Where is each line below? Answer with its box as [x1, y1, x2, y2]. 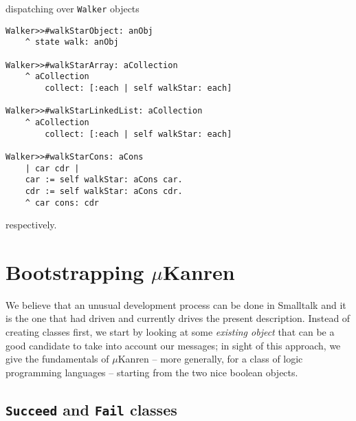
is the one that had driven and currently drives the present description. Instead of [5, 311, 351, 325]
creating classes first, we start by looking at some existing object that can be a [5, 325, 335, 339]
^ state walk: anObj [25, 37, 119, 47]
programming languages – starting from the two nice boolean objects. [5, 365, 298, 379]
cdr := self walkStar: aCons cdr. [25, 186, 183, 196]
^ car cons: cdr [25, 197, 100, 208]
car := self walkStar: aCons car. [25, 175, 183, 185]
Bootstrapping [5, 257, 144, 285]
